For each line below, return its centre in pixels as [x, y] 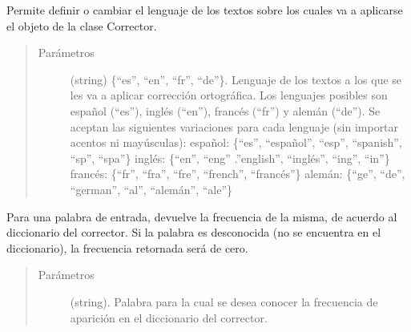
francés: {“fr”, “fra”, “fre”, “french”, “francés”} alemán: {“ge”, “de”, [238, 174]
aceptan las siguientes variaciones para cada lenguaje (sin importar [234, 126]
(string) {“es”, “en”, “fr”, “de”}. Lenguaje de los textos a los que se [236, 79]
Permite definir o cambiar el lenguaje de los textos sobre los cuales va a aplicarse [205, 10]
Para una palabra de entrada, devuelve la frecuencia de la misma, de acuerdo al [202, 216]
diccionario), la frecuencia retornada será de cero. [127, 247]
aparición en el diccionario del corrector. [169, 317]
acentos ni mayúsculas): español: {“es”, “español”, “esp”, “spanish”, [236, 142]
